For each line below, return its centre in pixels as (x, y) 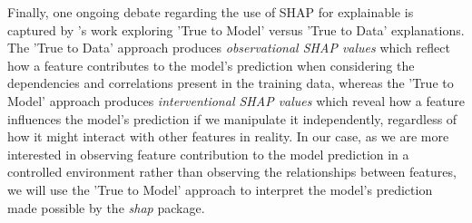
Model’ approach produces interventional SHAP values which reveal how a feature (236, 100)
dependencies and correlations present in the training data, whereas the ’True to (231, 83)
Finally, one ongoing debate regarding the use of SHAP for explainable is (211, 12)
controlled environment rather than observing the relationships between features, (232, 172)
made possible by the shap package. (106, 207)
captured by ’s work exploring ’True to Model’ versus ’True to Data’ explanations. (236, 29)
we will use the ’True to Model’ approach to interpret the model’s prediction (220, 189)
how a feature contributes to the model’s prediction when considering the (211, 65)
